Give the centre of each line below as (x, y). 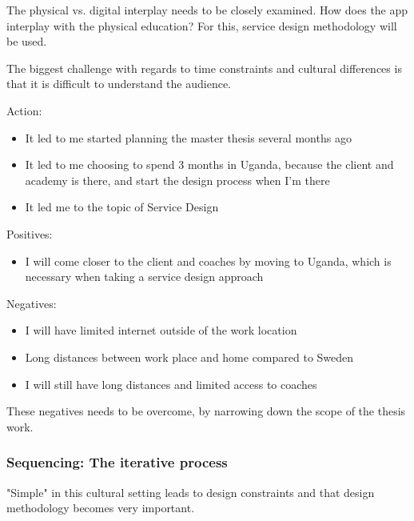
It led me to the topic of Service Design (122, 207)
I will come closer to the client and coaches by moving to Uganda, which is (208, 260)
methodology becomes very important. (101, 508)
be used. (27, 41)
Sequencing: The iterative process (117, 462)
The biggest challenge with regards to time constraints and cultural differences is (204, 68)
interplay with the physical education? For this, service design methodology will (202, 25)
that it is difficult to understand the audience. (119, 84)
